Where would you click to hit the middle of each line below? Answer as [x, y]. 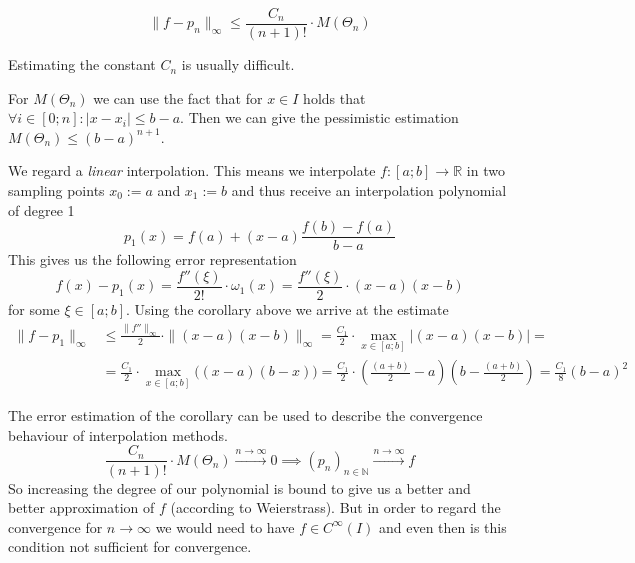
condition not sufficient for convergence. [130, 546]
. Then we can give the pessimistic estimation [319, 117]
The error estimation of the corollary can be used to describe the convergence [245, 415]
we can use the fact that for [178, 97]
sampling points [56, 190]
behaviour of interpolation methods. [118, 434]
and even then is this [442, 526]
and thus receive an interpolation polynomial [369, 190]
